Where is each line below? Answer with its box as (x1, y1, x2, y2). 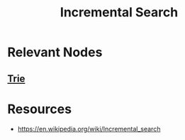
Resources (7, 101, 72, 117)
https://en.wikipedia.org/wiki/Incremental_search (17, 124, 161, 133)
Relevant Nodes (7, 44, 103, 60)
